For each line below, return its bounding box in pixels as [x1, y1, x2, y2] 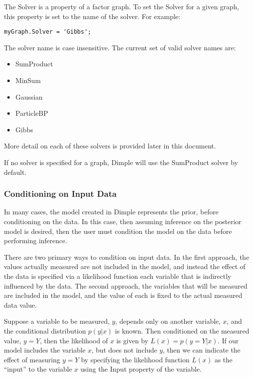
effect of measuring [4, 354, 60, 364]
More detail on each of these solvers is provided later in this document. [4, 141, 216, 151]
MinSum [15, 75, 41, 85]
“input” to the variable [4, 364, 72, 374]
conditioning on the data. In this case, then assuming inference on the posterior [4, 216, 242, 226]
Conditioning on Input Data [4, 188, 117, 200]
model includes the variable [4, 345, 86, 355]
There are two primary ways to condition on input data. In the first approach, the [4, 251, 249, 262]
